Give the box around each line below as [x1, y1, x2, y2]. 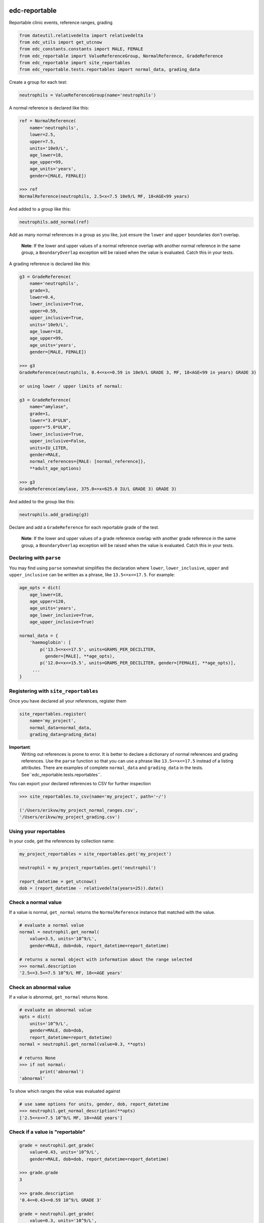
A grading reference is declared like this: [9, 261, 91, 267]
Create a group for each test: [9, 79, 67, 85]
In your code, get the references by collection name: [9, 838, 115, 844]
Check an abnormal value [9, 984, 71, 991]
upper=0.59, [29, 308, 59, 314]
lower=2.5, [29, 132, 56, 137]
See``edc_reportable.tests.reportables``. [21, 771, 102, 777]
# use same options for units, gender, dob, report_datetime [19, 1101, 169, 1107]
